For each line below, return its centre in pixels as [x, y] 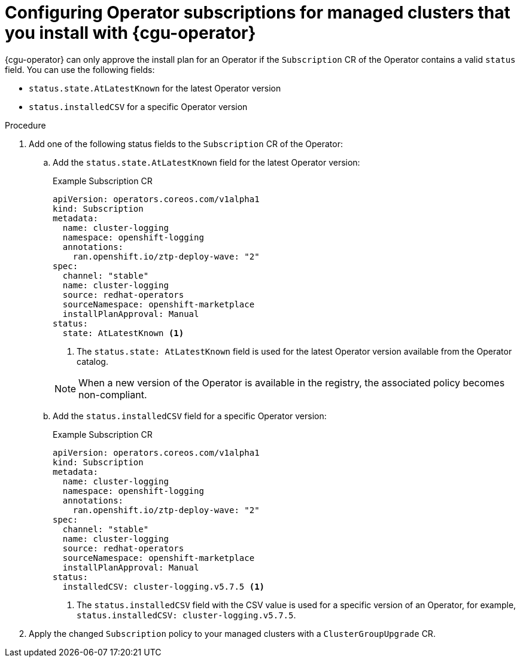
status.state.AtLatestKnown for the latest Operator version [155, 88]
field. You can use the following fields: [80, 69]
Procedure [25, 125]
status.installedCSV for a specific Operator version [138, 106]
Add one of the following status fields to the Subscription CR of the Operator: [186, 144]
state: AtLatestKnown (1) [123, 333]
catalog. [92, 361]
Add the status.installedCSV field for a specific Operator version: [190, 416]
